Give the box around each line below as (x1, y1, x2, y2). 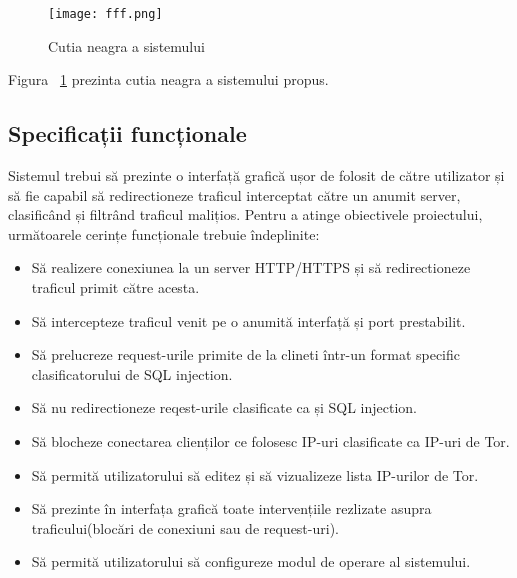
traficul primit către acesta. (31, 277, 200, 298)
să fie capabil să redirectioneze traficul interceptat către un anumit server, (8, 184, 461, 205)
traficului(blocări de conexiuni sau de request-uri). (31, 517, 339, 538)
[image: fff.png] (48, 7, 163, 21)
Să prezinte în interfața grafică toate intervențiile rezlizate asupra (31, 498, 432, 519)
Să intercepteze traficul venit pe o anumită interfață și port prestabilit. (31, 310, 466, 331)
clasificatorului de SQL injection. (31, 363, 233, 384)
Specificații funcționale (8, 118, 247, 149)
